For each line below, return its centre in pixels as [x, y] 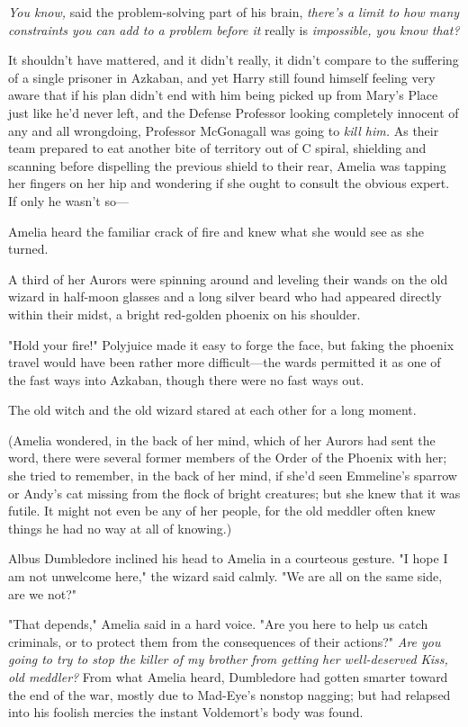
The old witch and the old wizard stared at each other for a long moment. [212, 410]
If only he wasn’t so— [68, 200]
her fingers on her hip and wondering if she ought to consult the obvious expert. [229, 183]
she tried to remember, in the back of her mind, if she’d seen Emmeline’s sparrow [233, 476]
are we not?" [43, 593]
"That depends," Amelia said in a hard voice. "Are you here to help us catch [218, 624]
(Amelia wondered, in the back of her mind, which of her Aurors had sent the [222, 440]
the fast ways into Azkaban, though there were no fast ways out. [186, 379]
